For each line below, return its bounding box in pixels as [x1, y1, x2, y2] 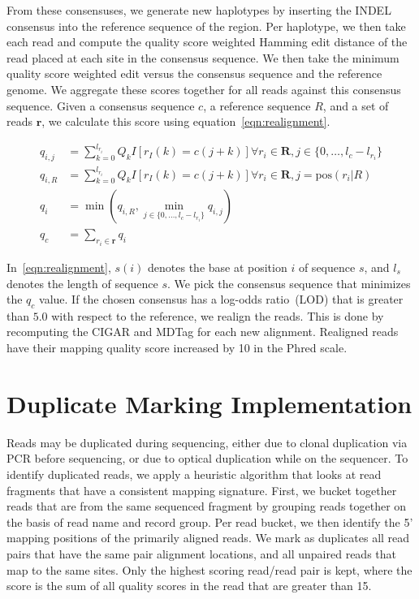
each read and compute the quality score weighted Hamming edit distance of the [6, 33, 408, 50]
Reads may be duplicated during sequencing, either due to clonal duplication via [6, 433, 408, 450]
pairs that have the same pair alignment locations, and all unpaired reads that [6, 545, 396, 562]
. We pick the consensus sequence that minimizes [167, 274, 411, 291]
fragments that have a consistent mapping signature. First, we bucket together [6, 481, 397, 498]
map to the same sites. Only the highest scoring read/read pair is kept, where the [6, 561, 413, 578]
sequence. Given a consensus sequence [6, 97, 195, 114]
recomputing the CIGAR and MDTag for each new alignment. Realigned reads [6, 323, 399, 340]
